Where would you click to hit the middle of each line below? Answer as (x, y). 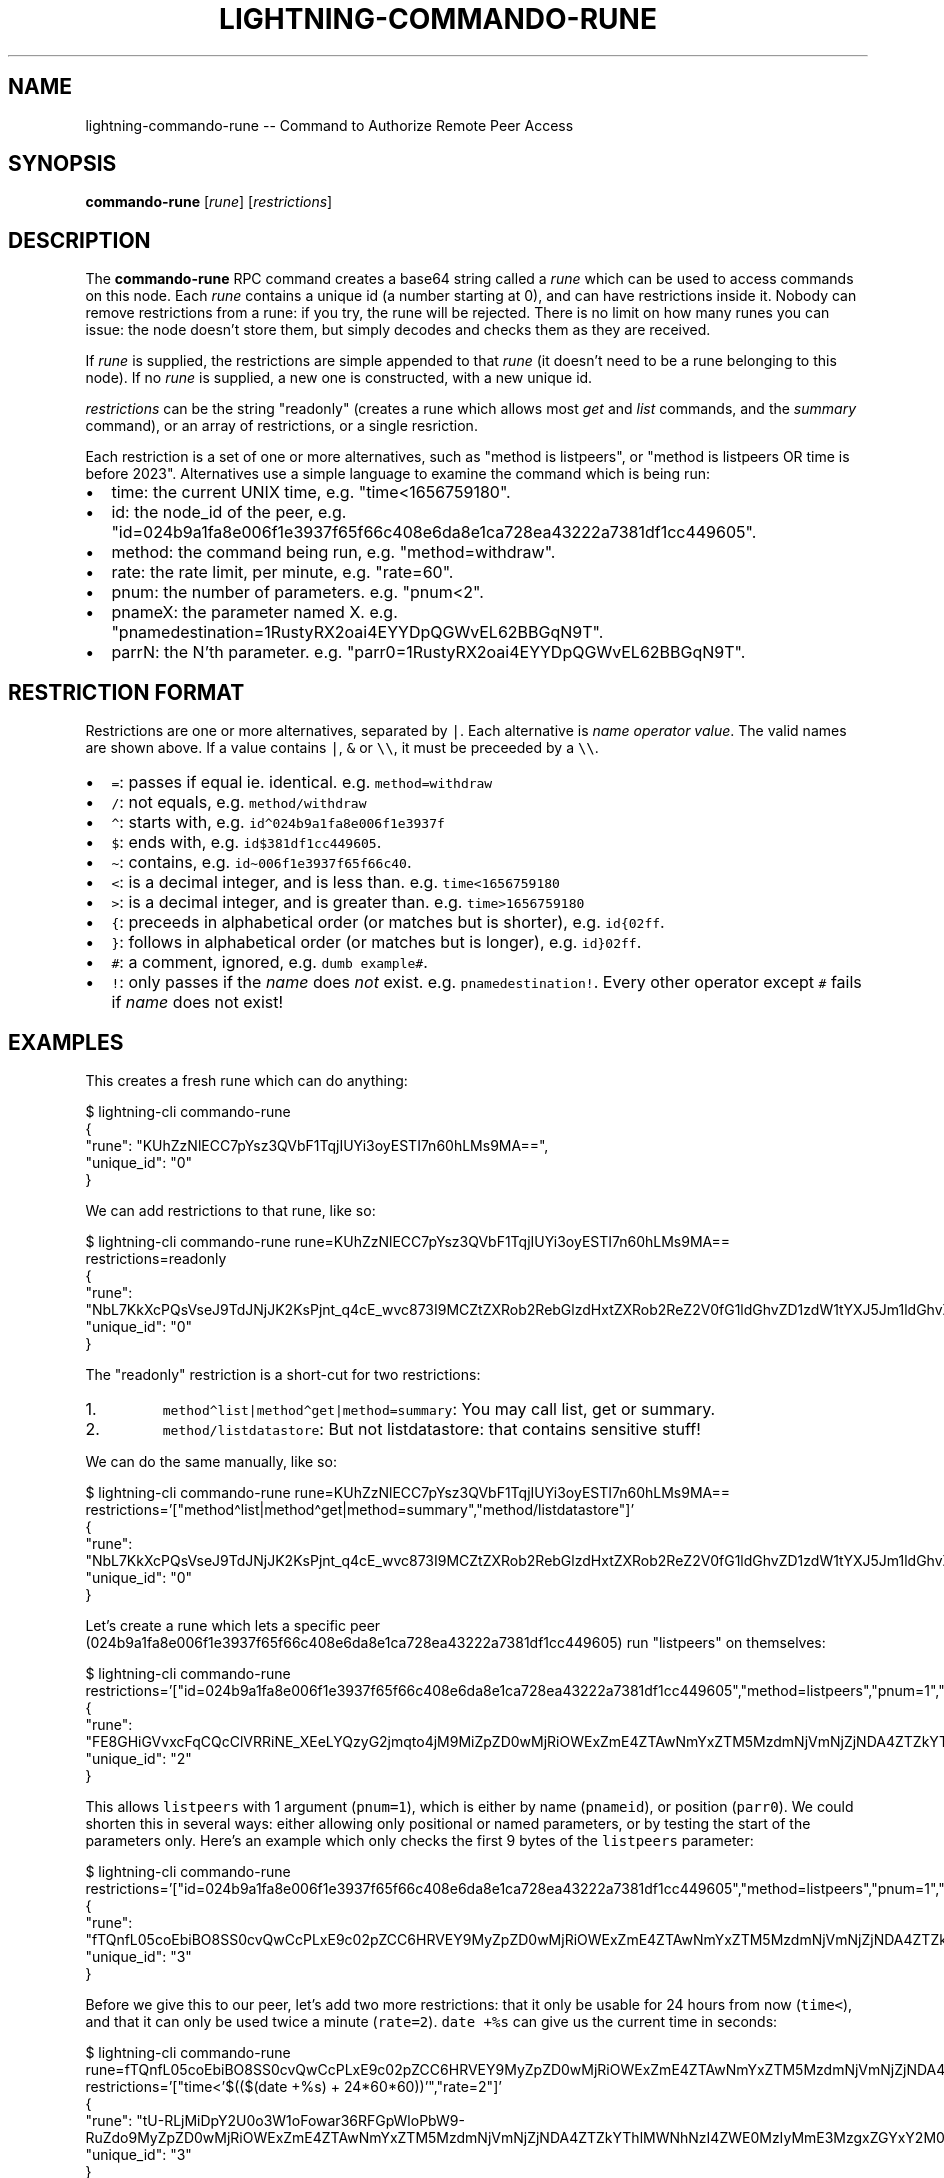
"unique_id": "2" (138, 1758)
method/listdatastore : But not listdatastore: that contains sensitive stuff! (431, 1428)
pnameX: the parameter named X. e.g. (254, 612)
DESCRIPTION (79, 240)
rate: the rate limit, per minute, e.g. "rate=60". (282, 572)
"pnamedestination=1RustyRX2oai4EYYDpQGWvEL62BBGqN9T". (357, 632)
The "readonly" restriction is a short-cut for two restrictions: (283, 1374)
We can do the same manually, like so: (211, 1461)
